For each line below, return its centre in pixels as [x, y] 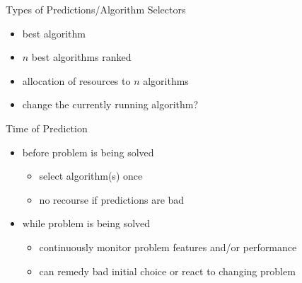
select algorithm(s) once [91, 176]
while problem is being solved [86, 223]
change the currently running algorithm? [110, 104]
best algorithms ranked [81, 57]
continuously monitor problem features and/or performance [168, 247]
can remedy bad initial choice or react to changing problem [167, 271]
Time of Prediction [47, 128]
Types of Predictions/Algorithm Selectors [96, 9]
